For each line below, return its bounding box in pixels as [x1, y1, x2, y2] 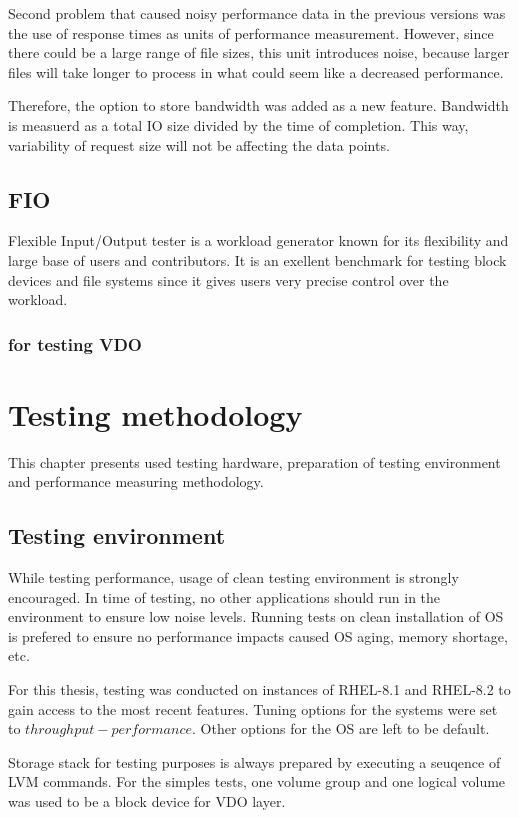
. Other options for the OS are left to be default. [192, 718, 490, 739]
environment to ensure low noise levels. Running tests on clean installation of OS [8, 606, 504, 627]
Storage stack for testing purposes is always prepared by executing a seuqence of [8, 751, 501, 772]
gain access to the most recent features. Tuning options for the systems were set [8, 698, 498, 719]
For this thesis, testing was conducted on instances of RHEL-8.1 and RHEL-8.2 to [8, 679, 511, 700]
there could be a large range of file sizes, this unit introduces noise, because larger [8, 42, 510, 63]
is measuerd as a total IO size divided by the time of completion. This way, [8, 114, 469, 135]
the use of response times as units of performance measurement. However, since [8, 22, 494, 43]
